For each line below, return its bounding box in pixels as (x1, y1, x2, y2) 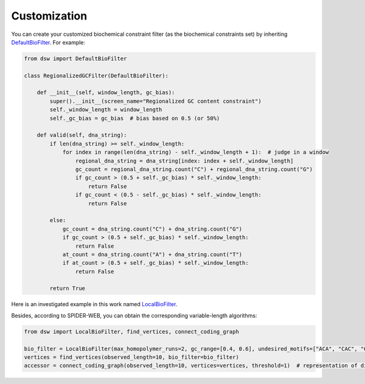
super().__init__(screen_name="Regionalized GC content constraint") (49, 97, 262, 105)
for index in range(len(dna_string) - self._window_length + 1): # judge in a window (62, 149, 329, 156)
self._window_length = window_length (49, 106, 162, 113)
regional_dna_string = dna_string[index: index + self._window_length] (75, 157, 294, 164)
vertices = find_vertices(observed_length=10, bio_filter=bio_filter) (24, 354, 240, 360)
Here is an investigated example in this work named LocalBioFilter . (11, 301, 178, 308)
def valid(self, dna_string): (36, 131, 127, 139)
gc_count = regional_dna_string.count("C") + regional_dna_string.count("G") (75, 166, 313, 173)
